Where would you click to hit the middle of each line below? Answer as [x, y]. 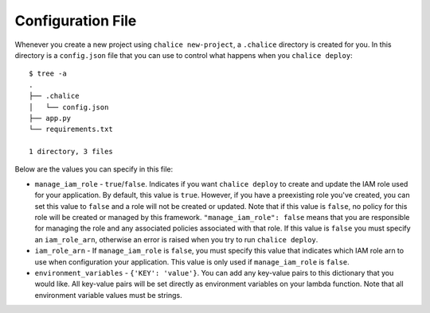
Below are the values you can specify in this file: [94, 169]
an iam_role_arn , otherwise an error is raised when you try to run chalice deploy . [176, 239]
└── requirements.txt [71, 129]
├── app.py [50, 118]
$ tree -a [48, 74]
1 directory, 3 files [71, 152]
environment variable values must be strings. [108, 295]
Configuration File [76, 21]
